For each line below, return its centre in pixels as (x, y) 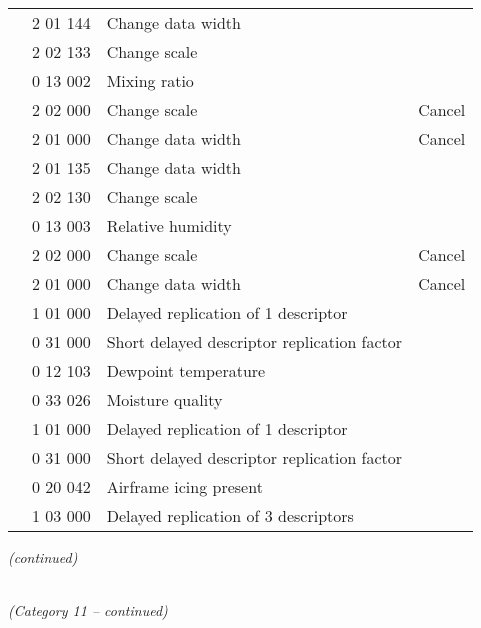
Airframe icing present (184, 486)
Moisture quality (164, 399)
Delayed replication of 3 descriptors (230, 515)
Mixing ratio (150, 80)
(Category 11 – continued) (88, 610)
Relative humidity (169, 225)
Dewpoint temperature (186, 370)
